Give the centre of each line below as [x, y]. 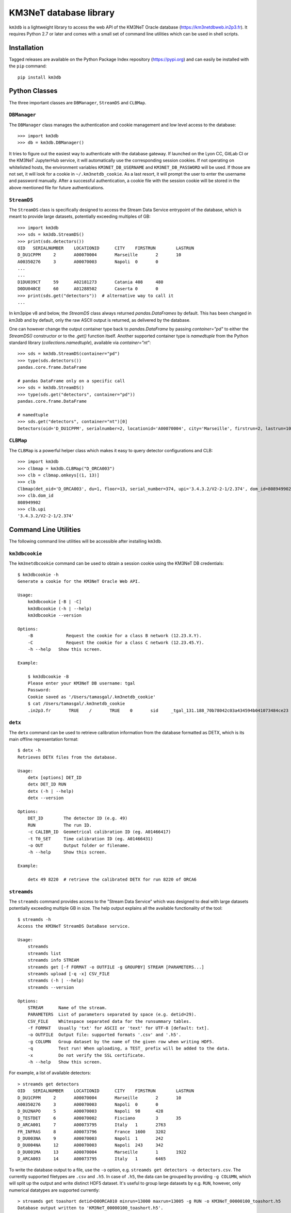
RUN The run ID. [60, 825]
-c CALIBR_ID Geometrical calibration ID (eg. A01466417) [99, 832]
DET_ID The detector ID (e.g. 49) [78, 818]
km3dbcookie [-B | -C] [55, 602]
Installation [26, 48]
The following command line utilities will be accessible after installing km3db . [85, 541]
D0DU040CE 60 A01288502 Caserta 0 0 [88, 289]
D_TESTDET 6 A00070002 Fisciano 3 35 [99, 1118]
